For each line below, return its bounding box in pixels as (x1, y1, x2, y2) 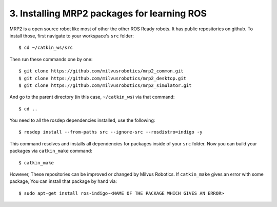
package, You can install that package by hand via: (9, 178, 117, 184)
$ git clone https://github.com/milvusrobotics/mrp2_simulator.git (18, 82, 192, 88)
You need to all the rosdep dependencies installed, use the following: (9, 117, 155, 123)
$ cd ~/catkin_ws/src (18, 45, 73, 51)
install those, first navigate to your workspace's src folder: (9, 32, 134, 39)
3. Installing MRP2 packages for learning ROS (9, 8, 207, 19)
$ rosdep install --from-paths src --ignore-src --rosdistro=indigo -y (18, 129, 203, 135)
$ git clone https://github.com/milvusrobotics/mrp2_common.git (18, 68, 184, 74)
